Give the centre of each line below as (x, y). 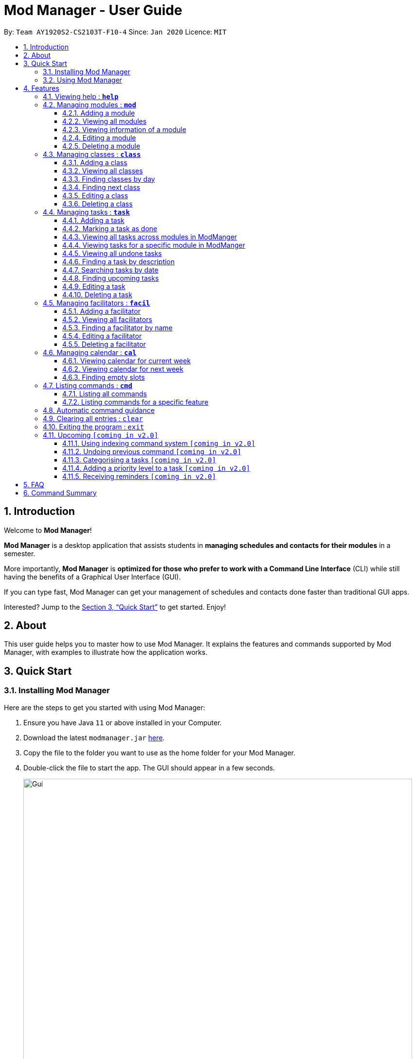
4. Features (41, 88)
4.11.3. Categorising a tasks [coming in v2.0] (139, 460)
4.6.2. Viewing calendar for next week (123, 369)
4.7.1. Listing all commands (105, 393)
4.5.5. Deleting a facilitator (104, 344)
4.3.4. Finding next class (101, 187)
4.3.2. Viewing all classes (103, 171)
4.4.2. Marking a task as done (110, 228)
